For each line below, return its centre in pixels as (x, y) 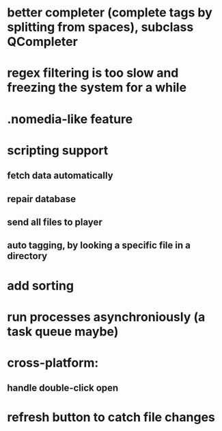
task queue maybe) (63, 331)
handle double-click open (63, 388)
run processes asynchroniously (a (106, 317)
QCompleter (43, 42)
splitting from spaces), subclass (100, 27)
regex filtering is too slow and (93, 73)
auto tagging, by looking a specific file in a (99, 246)
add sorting (40, 285)
